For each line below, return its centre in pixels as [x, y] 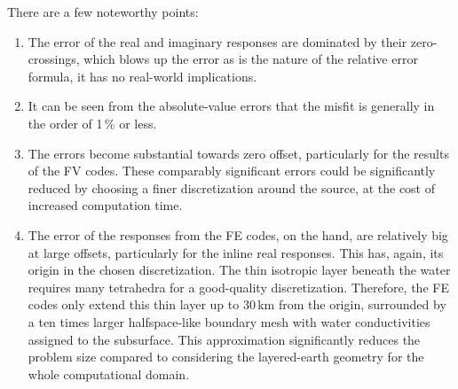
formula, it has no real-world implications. [142, 76]
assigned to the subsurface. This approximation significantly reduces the [224, 339]
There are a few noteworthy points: [103, 12]
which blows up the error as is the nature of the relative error [251, 59]
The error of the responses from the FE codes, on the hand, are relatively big [238, 234]
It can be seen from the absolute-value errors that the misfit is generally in [231, 106]
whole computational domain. [109, 373]
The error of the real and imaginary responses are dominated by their [217, 41]
